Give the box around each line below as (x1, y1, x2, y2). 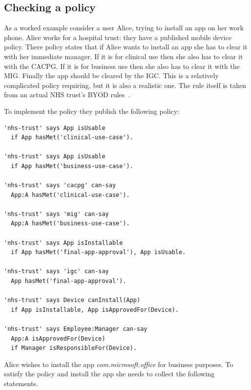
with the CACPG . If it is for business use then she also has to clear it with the (4, 61, 240, 71)
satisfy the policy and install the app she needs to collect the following (4, 368, 215, 379)
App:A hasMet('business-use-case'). (11, 220, 130, 227)
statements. (4, 378, 38, 388)
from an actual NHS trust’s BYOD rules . (4, 89, 130, 100)
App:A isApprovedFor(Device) (11, 335, 105, 342)
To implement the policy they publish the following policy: (4, 106, 180, 116)
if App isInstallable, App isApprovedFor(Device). (11, 306, 179, 313)
